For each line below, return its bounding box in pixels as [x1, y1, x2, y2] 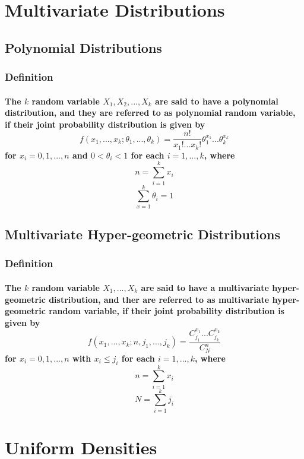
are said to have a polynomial [155, 94, 278, 107]
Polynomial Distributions [5, 38, 162, 56]
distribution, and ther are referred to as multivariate [49, 293, 270, 305]
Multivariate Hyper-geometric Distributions [5, 225, 280, 243]
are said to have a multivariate [141, 281, 269, 293]
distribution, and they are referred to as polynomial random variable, [5, 106, 296, 119]
